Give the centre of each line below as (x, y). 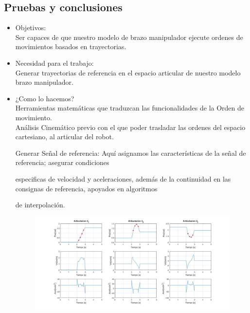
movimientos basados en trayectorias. (71, 46)
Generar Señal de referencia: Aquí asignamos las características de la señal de (131, 153)
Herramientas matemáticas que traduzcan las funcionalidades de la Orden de (130, 108)
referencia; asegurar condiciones (62, 162)
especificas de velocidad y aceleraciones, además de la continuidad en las (123, 178)
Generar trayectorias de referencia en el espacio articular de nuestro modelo (128, 72)
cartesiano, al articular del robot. (64, 137)
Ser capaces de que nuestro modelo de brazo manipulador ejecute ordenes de (129, 37)
